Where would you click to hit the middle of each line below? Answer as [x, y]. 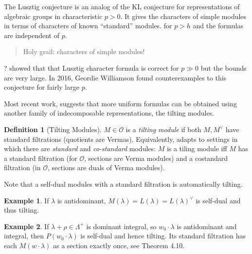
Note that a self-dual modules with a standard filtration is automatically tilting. [123, 184]
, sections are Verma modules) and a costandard [156, 158]
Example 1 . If [27, 200]
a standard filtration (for [41, 158]
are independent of [32, 35]
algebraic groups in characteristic [53, 16]
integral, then [24, 236]
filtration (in [22, 167]
